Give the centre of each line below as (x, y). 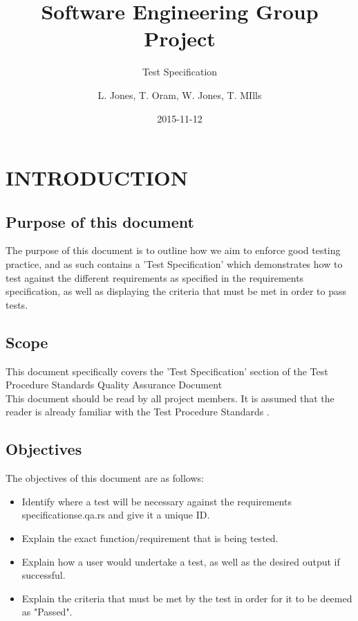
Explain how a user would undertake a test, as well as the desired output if (181, 561)
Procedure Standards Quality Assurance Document (114, 385)
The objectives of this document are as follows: (105, 478)
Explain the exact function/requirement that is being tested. (150, 538)
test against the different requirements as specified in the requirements (155, 277)
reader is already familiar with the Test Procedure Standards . (138, 412)
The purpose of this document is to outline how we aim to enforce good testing (173, 250)
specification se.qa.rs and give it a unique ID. (116, 515)
